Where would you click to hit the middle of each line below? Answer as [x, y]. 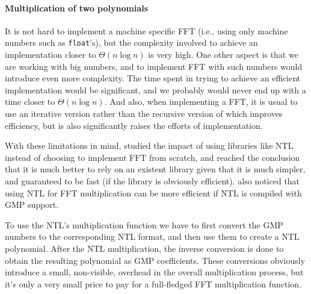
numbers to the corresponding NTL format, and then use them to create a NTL [152, 236]
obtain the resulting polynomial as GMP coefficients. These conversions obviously [155, 260]
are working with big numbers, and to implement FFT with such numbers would [154, 66]
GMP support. [32, 205]
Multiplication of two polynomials [77, 8]
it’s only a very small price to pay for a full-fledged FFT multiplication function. [153, 283]
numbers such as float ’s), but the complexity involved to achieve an [131, 42]
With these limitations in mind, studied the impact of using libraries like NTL [149, 145]
